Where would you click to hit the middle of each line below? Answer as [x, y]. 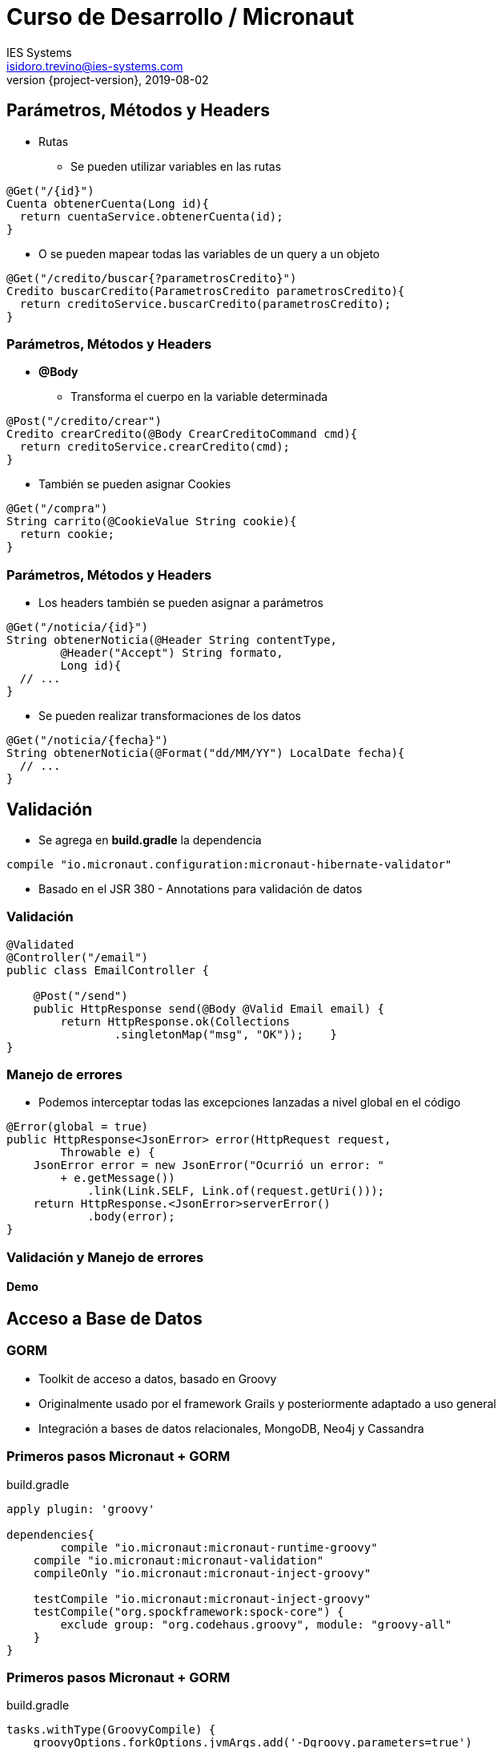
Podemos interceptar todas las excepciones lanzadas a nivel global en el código [250, 1103]
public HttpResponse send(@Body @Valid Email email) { [209, 1008]
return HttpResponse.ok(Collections [175, 1021]
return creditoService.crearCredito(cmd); [155, 447]
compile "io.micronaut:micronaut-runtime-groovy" [219, 1547]
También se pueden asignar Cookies [135, 484]
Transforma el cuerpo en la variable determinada [199, 397]
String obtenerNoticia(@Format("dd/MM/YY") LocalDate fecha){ [206, 753]
